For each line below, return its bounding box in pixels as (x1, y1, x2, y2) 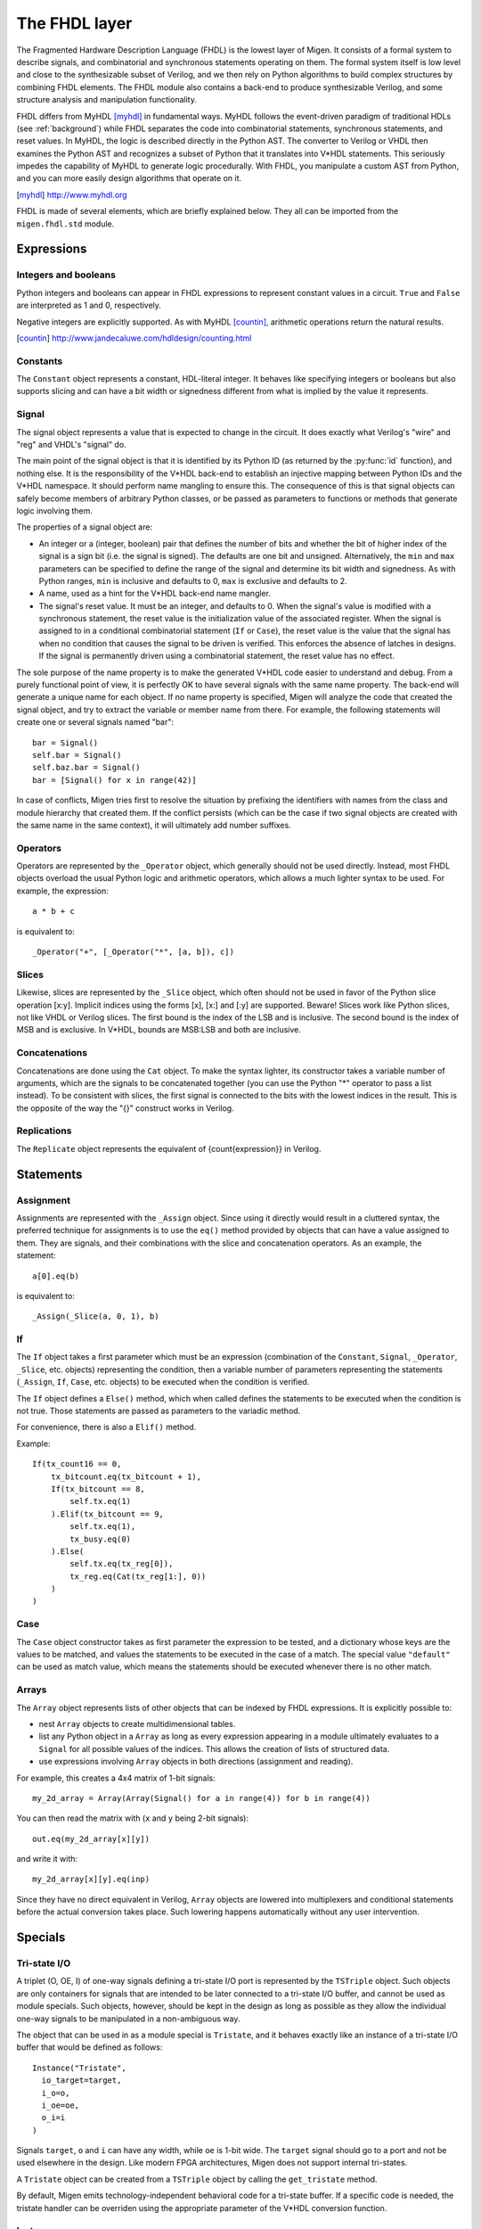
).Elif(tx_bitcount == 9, (50, 1509, 165, 1519)
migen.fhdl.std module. (16, 218, 115, 229)
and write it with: (16, 1854, 78, 1864)
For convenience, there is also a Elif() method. (16, 1422, 197, 1433)
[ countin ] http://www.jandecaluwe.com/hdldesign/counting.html (16, 333, 252, 343)
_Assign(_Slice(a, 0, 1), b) (32, 1312, 159, 1321)
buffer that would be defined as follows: (16, 2042, 163, 2052)
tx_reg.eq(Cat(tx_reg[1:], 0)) (69, 1571, 207, 1582)
